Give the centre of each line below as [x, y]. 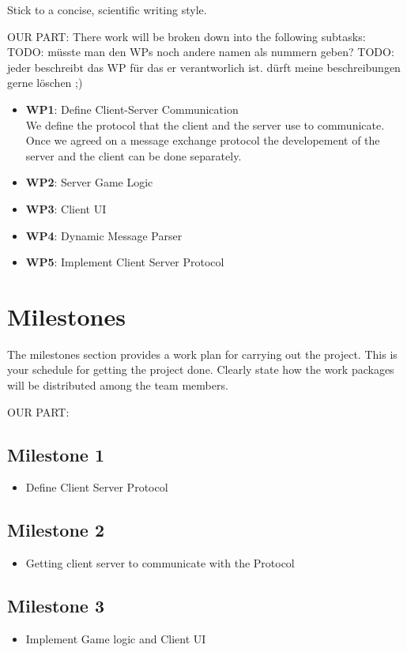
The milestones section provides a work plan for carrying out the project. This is [202, 354]
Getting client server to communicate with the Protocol [160, 563]
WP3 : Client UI [66, 208]
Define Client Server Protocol [97, 487]
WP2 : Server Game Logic [89, 182]
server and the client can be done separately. [134, 155]
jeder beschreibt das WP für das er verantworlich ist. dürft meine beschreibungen [204, 67]
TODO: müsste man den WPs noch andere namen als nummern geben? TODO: [201, 52]
